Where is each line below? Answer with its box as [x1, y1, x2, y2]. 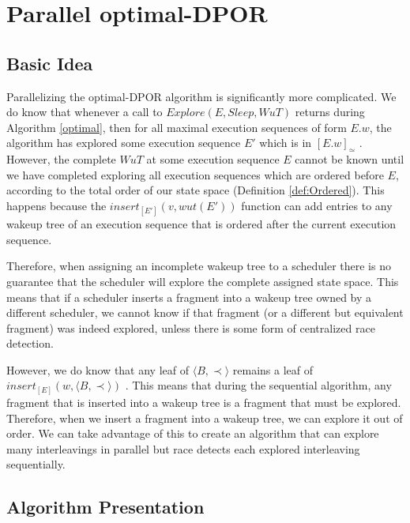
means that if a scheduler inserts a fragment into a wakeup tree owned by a [6, 288, 372, 305]
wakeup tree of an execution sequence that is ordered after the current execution [6, 216, 397, 232]
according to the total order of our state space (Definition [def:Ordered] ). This [6, 182, 385, 198]
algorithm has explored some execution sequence [6, 134, 241, 151]
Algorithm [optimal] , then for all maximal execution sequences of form [6, 119, 347, 135]
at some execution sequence [146, 151, 280, 167]
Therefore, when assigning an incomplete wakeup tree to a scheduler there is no [6, 258, 391, 274]
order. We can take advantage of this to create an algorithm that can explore [6, 425, 379, 442]
